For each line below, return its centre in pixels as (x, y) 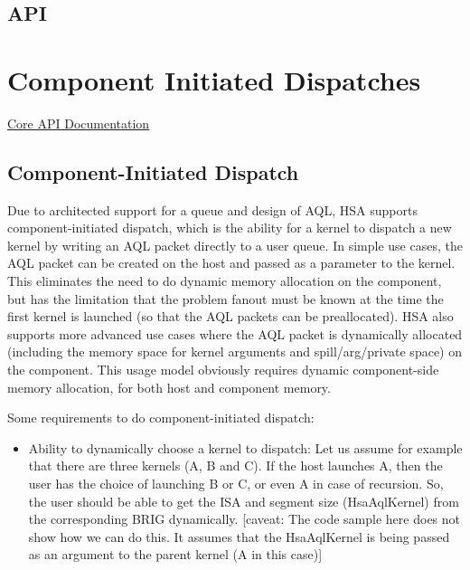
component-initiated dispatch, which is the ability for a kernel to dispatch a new (230, 228)
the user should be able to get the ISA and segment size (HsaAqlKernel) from (244, 501)
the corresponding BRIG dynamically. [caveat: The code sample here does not (244, 519)
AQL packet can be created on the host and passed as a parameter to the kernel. (231, 263)
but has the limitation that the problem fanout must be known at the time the (226, 298)
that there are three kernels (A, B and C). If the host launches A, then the (235, 465)
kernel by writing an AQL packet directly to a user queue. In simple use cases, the (235, 245)
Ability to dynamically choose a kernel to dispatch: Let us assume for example (245, 447)
